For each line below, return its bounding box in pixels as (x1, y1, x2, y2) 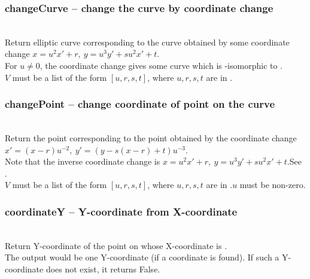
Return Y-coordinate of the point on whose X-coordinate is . (5, 239, 227, 251)
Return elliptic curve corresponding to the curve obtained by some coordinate (5, 35, 290, 48)
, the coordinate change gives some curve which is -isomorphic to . (39, 59, 283, 71)
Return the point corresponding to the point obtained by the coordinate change (5, 132, 297, 144)
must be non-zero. (239, 178, 306, 191)
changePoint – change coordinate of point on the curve (5, 96, 275, 111)
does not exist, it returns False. (45, 262, 160, 275)
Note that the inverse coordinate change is (5, 155, 160, 168)
